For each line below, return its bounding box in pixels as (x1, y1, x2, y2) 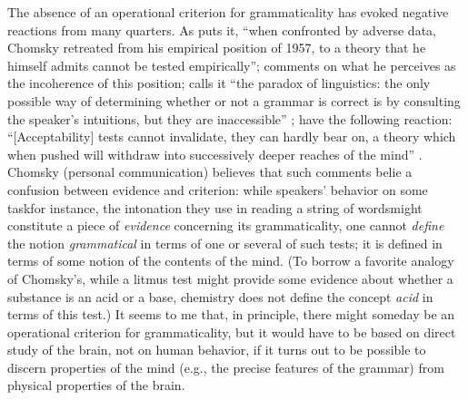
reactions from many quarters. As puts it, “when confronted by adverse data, (7, 20, 436, 39)
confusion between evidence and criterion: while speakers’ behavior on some (7, 180, 428, 199)
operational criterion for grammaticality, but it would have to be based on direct (7, 322, 456, 341)
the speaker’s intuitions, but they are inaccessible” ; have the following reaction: (7, 109, 453, 128)
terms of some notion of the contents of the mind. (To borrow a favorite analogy (7, 251, 454, 270)
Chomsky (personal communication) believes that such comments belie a (7, 162, 413, 181)
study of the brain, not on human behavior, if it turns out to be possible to (7, 340, 426, 359)
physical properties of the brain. (7, 376, 185, 395)
